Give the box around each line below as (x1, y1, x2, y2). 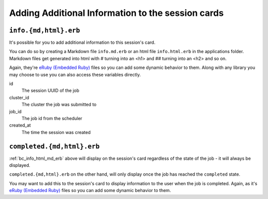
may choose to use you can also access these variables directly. (9, 71, 141, 77)
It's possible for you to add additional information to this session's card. (9, 40, 156, 46)
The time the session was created (21, 129, 91, 135)
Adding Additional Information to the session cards (9, 7, 224, 18)
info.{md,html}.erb (9, 26, 80, 34)
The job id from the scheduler (21, 115, 82, 121)
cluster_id (9, 94, 29, 100)
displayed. (9, 162, 31, 168)
